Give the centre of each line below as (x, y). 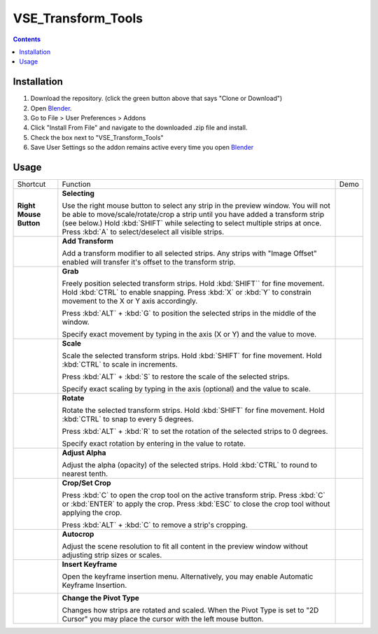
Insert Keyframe (90, 565)
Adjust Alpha (84, 453)
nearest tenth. (85, 474)
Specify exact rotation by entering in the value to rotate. (154, 444)
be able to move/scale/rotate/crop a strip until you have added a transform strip (193, 215)
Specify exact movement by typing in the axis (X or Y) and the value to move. (189, 334)
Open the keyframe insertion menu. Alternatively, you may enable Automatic (188, 577)
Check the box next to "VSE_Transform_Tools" (97, 137)
